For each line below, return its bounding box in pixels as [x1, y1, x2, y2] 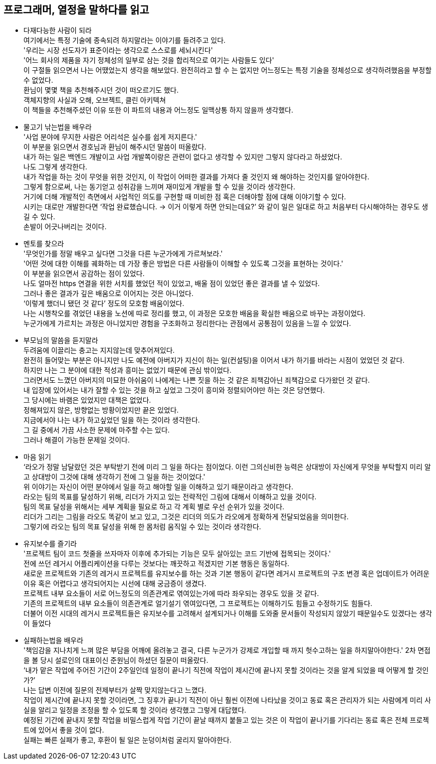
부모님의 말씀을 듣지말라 [23, 336, 98, 345]
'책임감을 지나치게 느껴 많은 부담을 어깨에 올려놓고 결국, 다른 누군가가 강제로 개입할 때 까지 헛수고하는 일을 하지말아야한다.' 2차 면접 [23, 646, 431, 655]
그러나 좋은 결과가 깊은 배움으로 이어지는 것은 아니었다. [23, 289, 194, 298]
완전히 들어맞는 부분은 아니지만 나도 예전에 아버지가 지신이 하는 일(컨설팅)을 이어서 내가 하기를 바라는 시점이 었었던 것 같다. [23, 356, 405, 365]
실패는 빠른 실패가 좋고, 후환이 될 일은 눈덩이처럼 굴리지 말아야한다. [23, 736, 232, 745]
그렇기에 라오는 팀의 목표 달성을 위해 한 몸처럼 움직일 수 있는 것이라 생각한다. [23, 522, 261, 531]
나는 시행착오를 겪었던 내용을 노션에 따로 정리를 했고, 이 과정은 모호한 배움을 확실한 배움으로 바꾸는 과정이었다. [23, 309, 366, 318]
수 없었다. [23, 76, 53, 85]
